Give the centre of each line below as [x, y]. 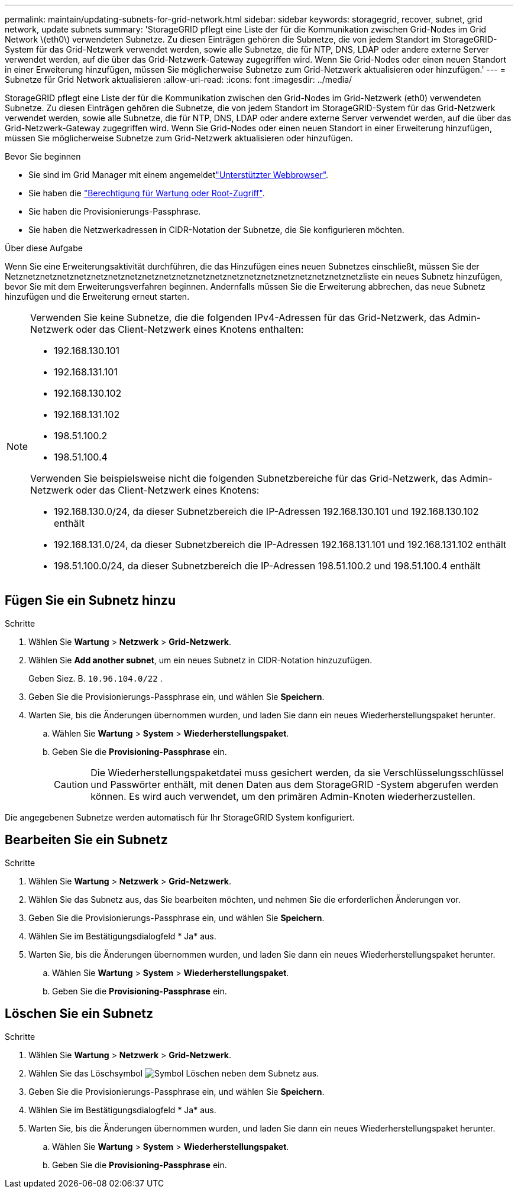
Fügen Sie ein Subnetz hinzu [90, 601]
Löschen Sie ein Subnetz [79, 1014]
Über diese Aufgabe [44, 248]
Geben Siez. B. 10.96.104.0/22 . [95, 678]
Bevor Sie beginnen [43, 156]
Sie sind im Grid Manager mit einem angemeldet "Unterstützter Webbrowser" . [179, 175]
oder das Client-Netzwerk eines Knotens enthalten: [190, 329]
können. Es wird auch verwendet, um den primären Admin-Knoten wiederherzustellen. [283, 796]
